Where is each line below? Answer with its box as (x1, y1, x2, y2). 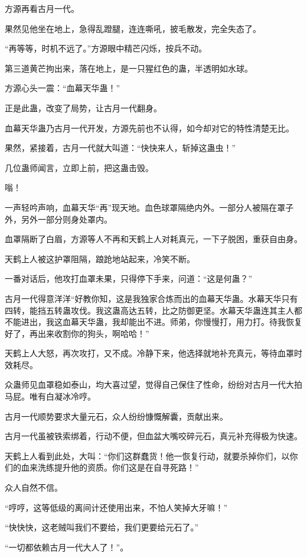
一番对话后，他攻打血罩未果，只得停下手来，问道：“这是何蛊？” (5, 272, 253, 285)
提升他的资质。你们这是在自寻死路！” (54, 461, 199, 474)
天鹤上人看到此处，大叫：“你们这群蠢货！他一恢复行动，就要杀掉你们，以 (5, 449, 290, 462)
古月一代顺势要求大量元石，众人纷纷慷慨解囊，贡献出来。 (5, 410, 228, 422)
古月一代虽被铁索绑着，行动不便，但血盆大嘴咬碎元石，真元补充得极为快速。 (5, 430, 302, 442)
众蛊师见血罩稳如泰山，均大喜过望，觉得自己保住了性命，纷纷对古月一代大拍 (5, 378, 302, 391)
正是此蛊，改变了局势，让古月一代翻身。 (5, 101, 162, 114)
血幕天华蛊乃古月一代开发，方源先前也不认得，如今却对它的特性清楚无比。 (5, 121, 294, 134)
